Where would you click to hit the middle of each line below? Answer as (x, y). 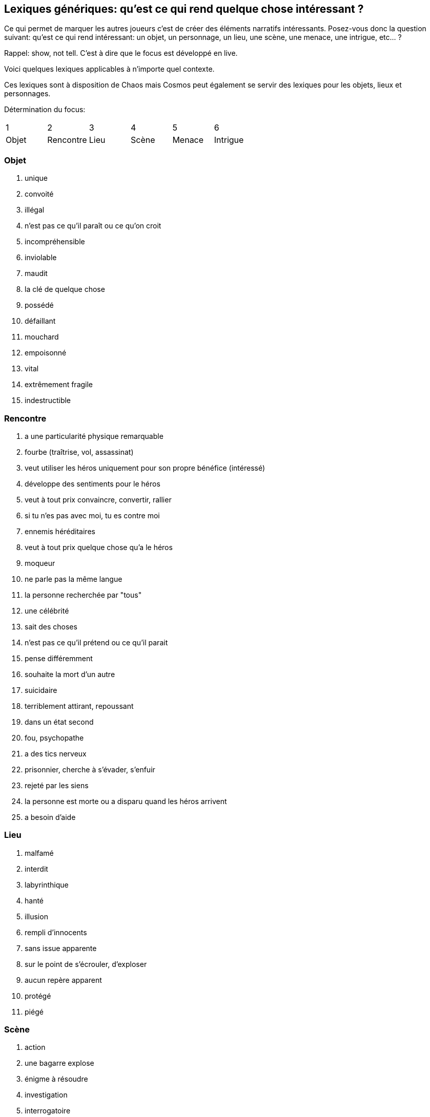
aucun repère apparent (63, 980)
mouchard (42, 337)
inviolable (41, 258)
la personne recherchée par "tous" (83, 595)
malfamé (39, 853)
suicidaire (41, 690)
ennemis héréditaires (60, 531)
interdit (36, 869)
